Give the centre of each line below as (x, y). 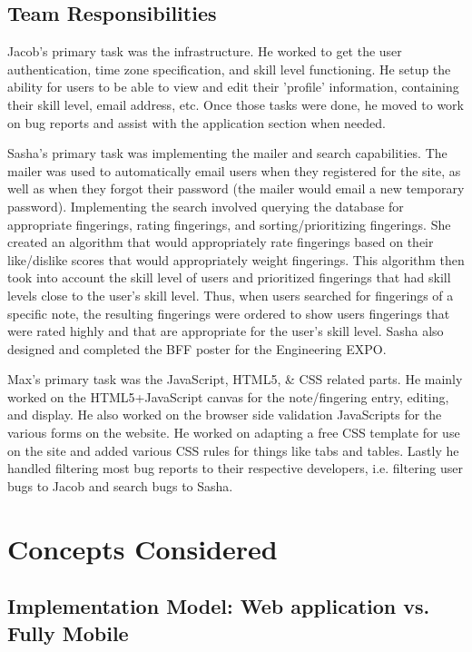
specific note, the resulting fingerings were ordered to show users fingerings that (229, 313)
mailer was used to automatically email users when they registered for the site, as (234, 170)
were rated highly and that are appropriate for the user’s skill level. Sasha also (226, 331)
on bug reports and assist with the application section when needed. (197, 122)
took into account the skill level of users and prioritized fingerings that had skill (229, 277)
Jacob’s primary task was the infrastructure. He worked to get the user (205, 51)
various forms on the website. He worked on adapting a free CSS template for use (234, 433)
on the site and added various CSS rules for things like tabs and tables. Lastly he (233, 450)
